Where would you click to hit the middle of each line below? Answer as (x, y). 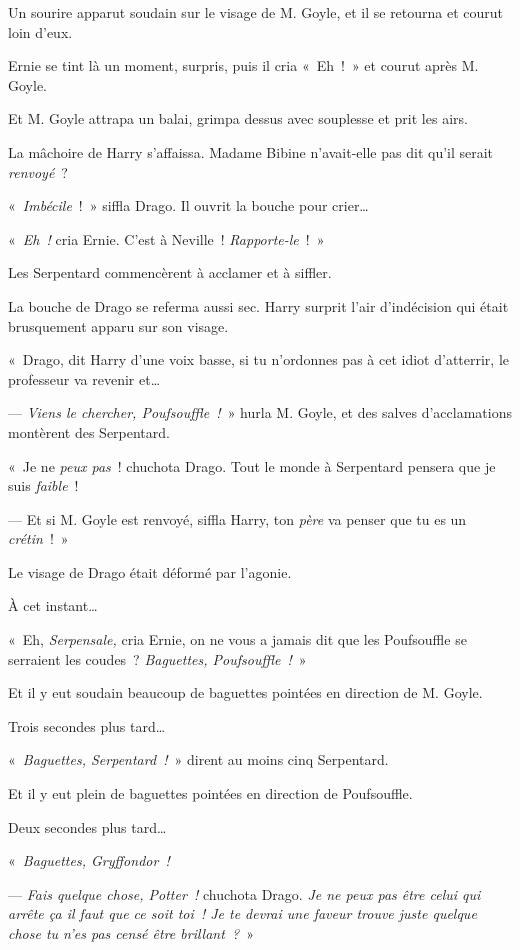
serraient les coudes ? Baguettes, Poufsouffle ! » (157, 658)
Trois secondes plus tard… (87, 725)
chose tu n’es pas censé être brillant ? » (131, 933)
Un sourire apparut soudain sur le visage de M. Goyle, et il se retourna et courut (256, 12)
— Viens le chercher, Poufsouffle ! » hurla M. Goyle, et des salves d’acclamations (260, 412)
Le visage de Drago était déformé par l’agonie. (150, 571)
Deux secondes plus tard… (87, 826)
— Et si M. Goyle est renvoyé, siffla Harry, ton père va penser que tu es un (237, 518)
